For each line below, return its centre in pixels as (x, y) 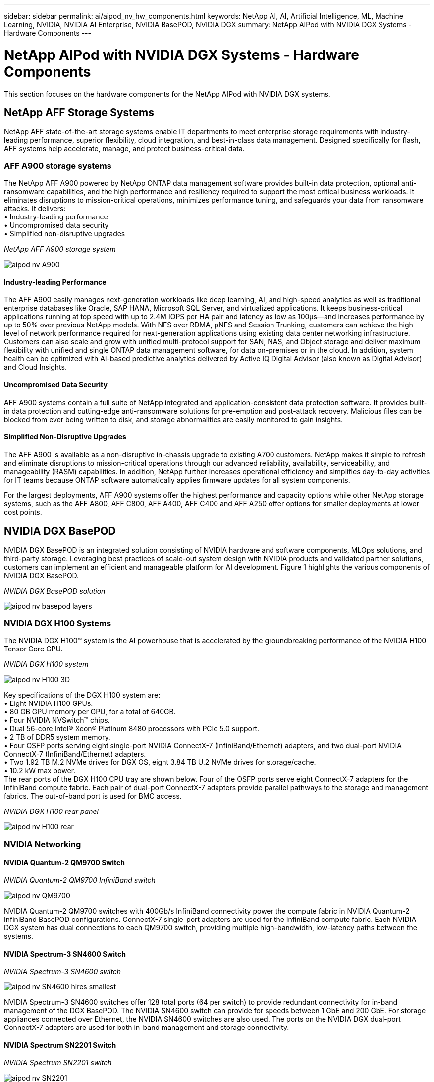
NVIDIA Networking (43, 844)
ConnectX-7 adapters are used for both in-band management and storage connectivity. (147, 1028)
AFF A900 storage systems (58, 166)
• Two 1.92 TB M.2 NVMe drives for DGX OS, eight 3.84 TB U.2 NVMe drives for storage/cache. (160, 762)
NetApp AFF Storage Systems (79, 112)
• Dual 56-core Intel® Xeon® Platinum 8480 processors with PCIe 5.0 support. (132, 729)
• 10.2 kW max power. (40, 771)
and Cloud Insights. (35, 367)
